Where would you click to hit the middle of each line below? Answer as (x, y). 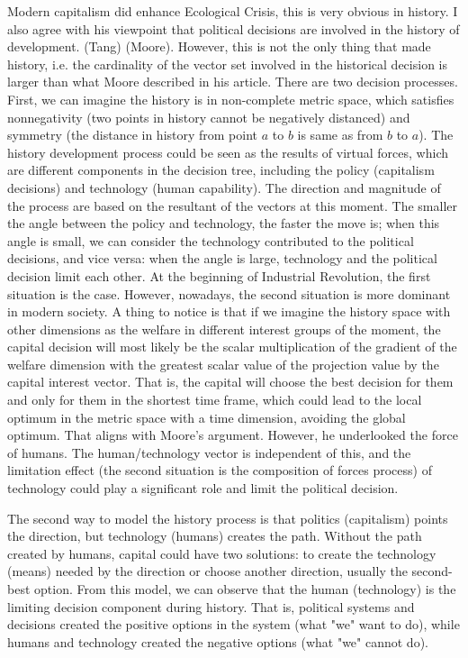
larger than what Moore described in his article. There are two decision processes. (233, 82)
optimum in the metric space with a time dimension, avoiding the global (207, 417)
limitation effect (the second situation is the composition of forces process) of (220, 470)
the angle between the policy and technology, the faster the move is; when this (224, 223)
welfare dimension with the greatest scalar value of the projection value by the (223, 364)
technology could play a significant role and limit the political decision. (203, 488)
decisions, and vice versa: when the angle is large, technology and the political (222, 258)
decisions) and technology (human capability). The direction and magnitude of (224, 187)
